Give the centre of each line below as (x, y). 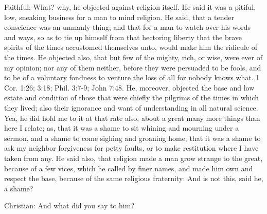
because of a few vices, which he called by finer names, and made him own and (129, 168)
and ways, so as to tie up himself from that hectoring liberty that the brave (123, 37)
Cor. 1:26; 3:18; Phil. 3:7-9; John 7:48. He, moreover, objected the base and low (129, 87)
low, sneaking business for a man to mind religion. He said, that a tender (119, 17)
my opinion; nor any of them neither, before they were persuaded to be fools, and (133, 67)
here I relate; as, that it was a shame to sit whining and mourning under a (122, 128)
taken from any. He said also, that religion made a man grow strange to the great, (133, 158)
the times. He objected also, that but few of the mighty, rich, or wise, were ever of (133, 57)
